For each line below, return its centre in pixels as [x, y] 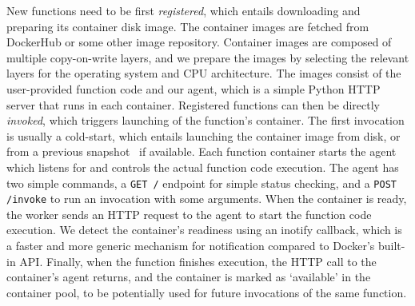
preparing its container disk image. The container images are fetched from [188, 26]
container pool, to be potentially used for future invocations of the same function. [207, 292]
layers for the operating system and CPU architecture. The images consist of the [204, 73]
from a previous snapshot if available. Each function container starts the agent [202, 151]
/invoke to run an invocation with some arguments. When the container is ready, [207, 199]
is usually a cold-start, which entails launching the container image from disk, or [204, 135]
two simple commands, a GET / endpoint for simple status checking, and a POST [202, 183]
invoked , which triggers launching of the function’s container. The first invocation [206, 120]
